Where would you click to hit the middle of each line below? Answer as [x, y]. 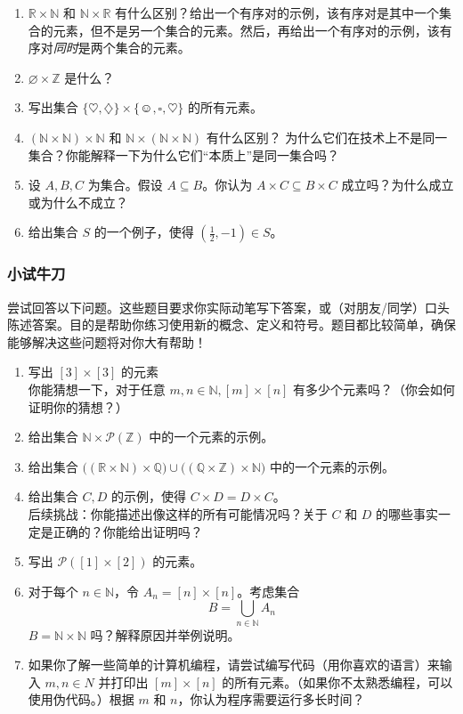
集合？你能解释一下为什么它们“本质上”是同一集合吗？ [184, 154]
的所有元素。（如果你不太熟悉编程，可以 [337, 682]
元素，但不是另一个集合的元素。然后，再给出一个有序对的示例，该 [246, 30]
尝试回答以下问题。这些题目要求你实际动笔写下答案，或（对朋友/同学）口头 [228, 307]
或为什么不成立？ [78, 202]
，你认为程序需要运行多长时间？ [271, 699]
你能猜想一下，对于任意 [97, 389]
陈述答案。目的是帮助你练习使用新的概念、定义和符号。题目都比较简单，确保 [231, 325]
